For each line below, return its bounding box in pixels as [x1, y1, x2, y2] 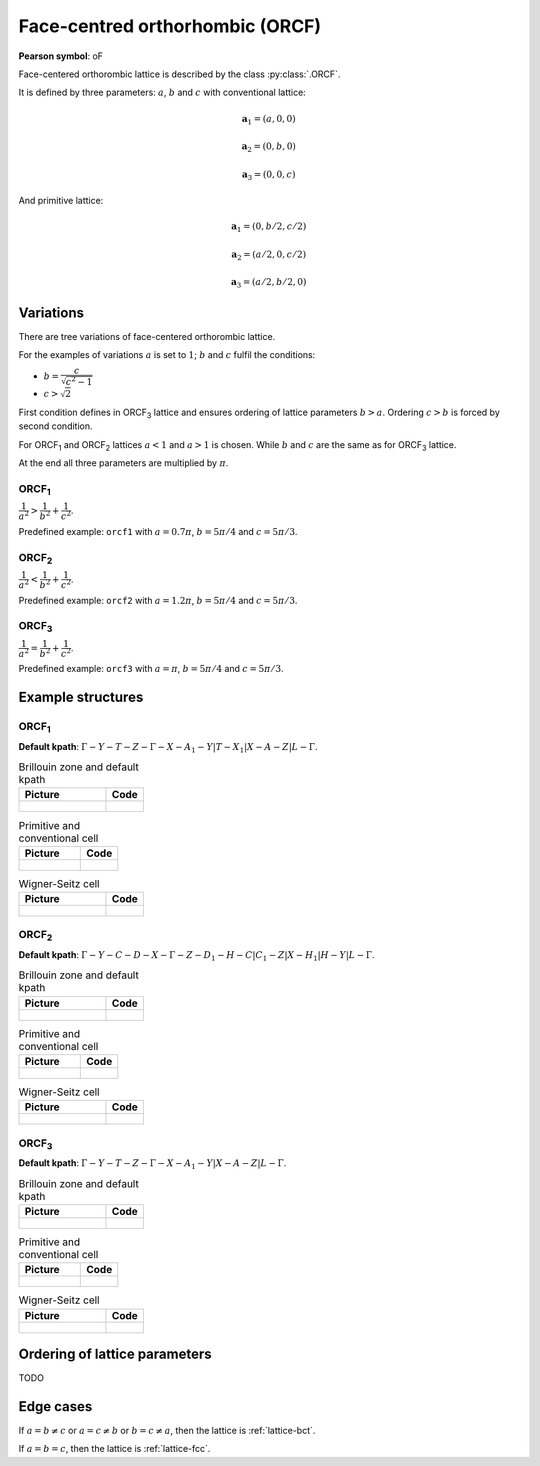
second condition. [18, 420, 94, 432]
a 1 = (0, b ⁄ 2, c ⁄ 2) [231, 221, 307, 235]
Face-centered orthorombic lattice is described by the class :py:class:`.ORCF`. [18, 68, 341, 80]
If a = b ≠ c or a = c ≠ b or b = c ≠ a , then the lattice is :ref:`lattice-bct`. [18, 1425, 316, 1437]
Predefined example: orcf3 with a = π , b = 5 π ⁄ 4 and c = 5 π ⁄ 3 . [18, 663, 284, 675]
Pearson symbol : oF [18, 50, 104, 62]
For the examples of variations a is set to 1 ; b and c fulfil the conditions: [18, 349, 316, 361]
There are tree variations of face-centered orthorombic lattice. [18, 330, 276, 342]
